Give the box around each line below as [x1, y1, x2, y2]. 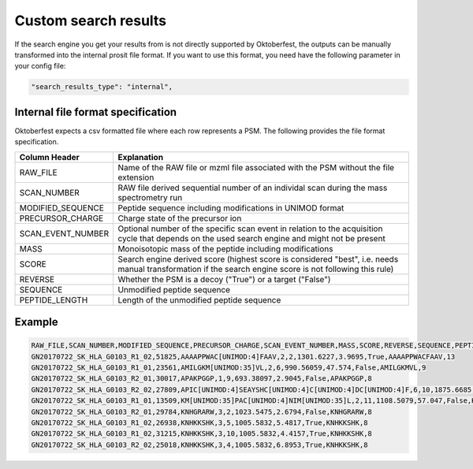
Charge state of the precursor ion [117, 213, 242, 224]
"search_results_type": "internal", [31, 83, 173, 91]
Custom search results [14, 12, 167, 29]
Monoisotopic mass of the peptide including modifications [117, 243, 333, 254]
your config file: [14, 61, 66, 71]
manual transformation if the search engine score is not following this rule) [117, 263, 394, 274]
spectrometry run [117, 192, 183, 203]
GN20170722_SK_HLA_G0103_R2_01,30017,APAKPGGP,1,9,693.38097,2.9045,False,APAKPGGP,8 [31, 374, 372, 383]
